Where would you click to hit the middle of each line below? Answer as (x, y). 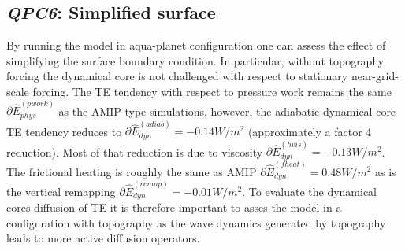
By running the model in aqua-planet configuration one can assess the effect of (196, 45)
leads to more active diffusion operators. (103, 238)
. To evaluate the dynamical (310, 191)
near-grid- (375, 76)
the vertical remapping (61, 191)
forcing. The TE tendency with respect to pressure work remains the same (212, 91)
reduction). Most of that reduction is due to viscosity (135, 151)
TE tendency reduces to (64, 131)
